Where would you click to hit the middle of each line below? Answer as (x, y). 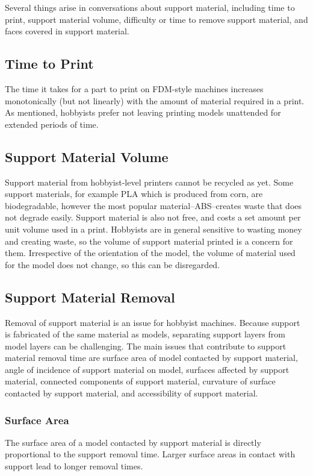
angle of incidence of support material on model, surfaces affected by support (147, 369)
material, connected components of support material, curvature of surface (140, 381)
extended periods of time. (52, 124)
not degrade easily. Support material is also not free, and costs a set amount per (153, 217)
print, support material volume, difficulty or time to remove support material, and (156, 19)
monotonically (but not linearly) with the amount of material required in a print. (155, 100)
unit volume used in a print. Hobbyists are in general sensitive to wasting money (153, 229)
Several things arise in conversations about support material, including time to (150, 7)
